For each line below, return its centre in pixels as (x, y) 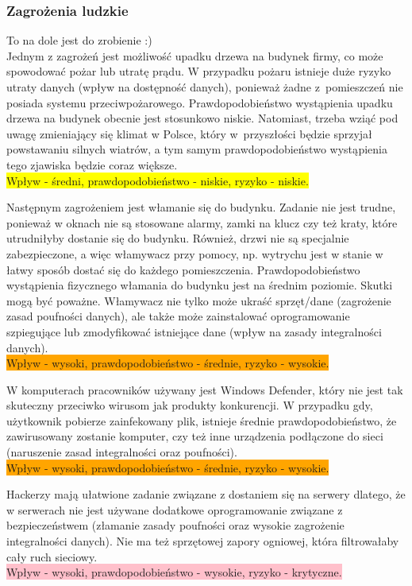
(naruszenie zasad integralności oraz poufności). (122, 452)
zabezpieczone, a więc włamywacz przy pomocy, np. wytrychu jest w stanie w (195, 253)
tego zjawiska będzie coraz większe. (92, 164)
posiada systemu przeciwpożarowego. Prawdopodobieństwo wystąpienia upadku (200, 102)
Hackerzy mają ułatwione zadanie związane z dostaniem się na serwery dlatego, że (206, 494)
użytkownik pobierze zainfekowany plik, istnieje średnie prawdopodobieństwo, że (202, 420)
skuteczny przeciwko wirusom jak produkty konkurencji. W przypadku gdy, (190, 405)
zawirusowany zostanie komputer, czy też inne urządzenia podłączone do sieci (195, 436)
